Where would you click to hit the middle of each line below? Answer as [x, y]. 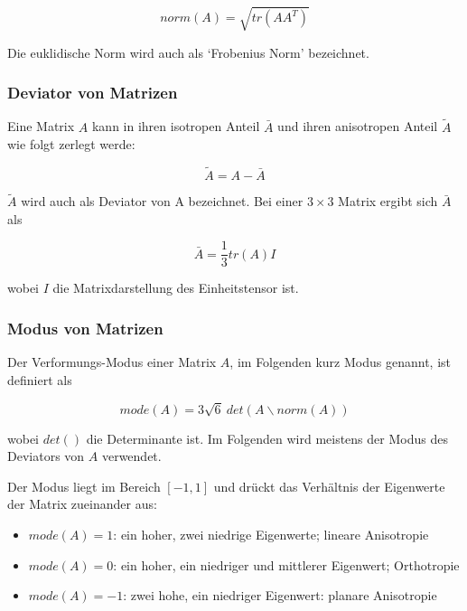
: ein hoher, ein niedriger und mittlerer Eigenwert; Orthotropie [286, 564]
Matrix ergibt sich [388, 201]
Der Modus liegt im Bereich [84, 486]
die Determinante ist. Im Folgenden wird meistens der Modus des [267, 438]
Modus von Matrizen [85, 328]
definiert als [40, 379]
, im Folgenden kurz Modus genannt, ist [340, 362]
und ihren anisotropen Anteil [358, 126]
